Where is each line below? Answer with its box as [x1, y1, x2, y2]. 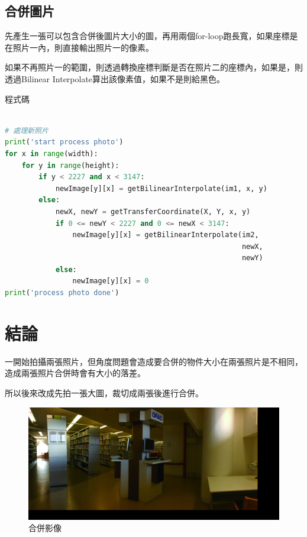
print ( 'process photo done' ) [5, 289, 119, 297]
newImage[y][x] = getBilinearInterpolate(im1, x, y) [55, 184, 267, 193]
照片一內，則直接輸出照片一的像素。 [12, 41, 154, 53]
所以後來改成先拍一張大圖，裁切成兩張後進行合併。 [5, 386, 203, 399]
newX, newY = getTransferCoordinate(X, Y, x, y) [55, 207, 251, 216]
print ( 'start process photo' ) [5, 138, 124, 147]
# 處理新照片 [5, 126, 49, 135]
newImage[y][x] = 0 [72, 277, 149, 286]
